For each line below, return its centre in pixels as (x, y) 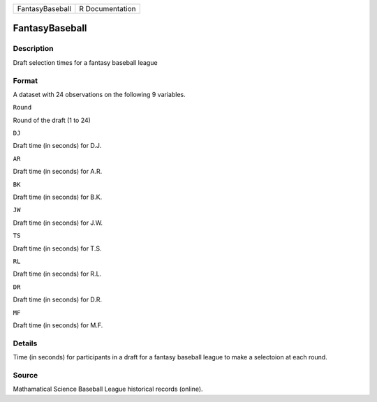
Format (25, 80)
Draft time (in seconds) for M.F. (58, 325)
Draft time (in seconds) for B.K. (58, 197)
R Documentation (108, 9)
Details (25, 343)
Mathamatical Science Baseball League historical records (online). (108, 389)
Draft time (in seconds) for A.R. (58, 172)
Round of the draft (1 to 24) (52, 120)
